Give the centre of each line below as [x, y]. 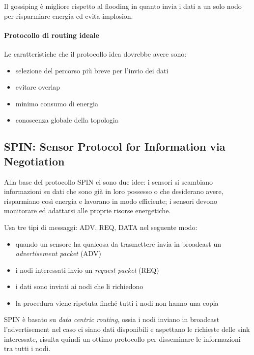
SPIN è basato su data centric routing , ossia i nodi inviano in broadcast [112, 319]
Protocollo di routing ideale [52, 35]
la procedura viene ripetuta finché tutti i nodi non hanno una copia [117, 303]
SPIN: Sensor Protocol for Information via [115, 146]
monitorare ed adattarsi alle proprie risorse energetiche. [87, 210]
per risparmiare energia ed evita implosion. [69, 16]
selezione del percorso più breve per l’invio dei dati [92, 70]
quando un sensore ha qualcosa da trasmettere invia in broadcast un [118, 243]
